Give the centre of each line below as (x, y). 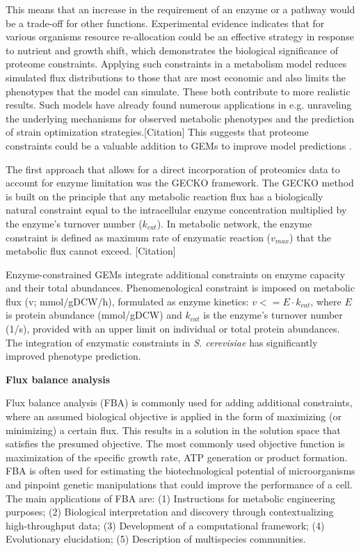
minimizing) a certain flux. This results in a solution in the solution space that (173, 430)
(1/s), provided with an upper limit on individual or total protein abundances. (173, 329)
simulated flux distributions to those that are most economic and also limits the (176, 77)
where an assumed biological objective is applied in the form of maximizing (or (174, 416)
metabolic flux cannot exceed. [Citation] (91, 251)
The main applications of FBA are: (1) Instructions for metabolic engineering (171, 498)
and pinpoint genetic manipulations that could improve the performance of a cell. (179, 484)
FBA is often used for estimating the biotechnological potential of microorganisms (180, 471)
